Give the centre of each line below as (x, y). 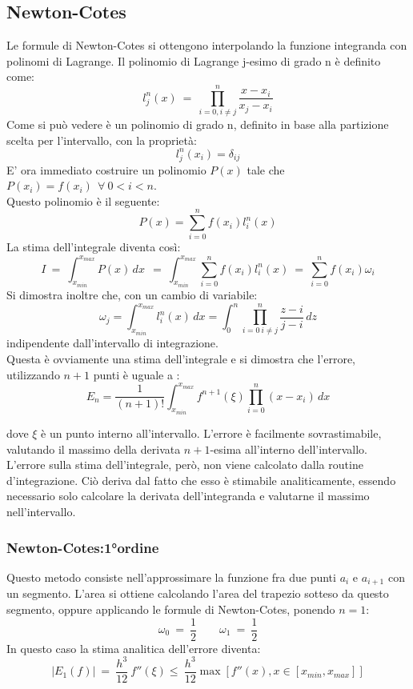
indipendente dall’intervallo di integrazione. (112, 343)
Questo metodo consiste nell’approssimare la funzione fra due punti (171, 577)
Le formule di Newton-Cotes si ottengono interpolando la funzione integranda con (207, 45)
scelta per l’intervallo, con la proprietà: (102, 140)
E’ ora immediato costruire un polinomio (106, 169)
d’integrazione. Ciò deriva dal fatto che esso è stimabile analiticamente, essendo (201, 480)
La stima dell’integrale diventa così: (94, 247)
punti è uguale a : (136, 374)
